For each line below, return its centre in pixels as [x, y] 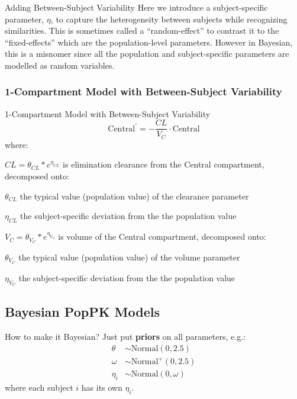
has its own [102, 387]
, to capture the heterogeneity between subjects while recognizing [169, 19]
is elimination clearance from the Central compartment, [164, 164]
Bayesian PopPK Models [83, 312]
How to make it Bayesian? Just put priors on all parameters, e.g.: [125, 337]
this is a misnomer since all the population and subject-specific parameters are [147, 54]
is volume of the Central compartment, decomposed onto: [162, 236]
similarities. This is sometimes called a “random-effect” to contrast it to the [142, 30]
